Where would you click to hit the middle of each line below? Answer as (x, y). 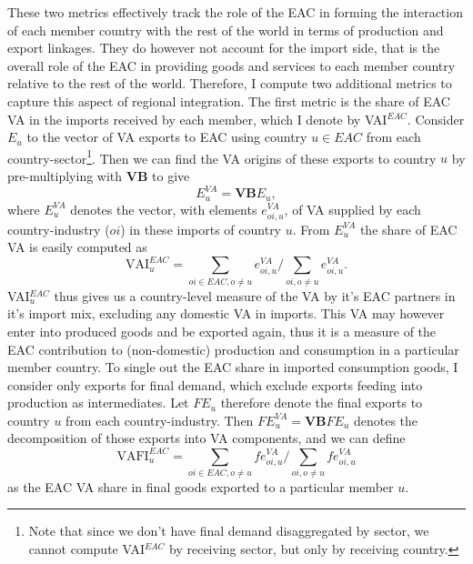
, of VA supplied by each (352, 209)
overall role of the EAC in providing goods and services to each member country (231, 65)
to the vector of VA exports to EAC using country (167, 137)
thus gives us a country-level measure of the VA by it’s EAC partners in (255, 295)
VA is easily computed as (77, 247)
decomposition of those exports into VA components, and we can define (206, 438)
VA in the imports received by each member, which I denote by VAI (197, 119)
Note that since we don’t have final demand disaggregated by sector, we (229, 531)
